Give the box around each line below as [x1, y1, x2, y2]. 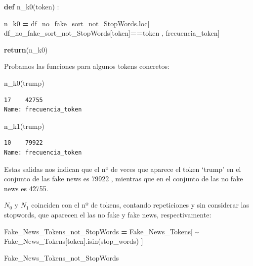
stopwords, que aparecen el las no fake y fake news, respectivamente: [4, 209, 211, 219]
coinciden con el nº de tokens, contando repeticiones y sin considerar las [31, 200, 249, 210]
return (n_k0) [4, 44, 48, 54]
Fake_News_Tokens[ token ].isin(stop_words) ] [4, 236, 143, 246]
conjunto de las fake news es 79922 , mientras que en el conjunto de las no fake [4, 173, 243, 184]
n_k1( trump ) [4, 120, 44, 131]
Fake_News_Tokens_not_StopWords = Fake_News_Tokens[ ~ [4, 226, 199, 236]
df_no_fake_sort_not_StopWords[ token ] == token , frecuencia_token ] [4, 28, 220, 38]
